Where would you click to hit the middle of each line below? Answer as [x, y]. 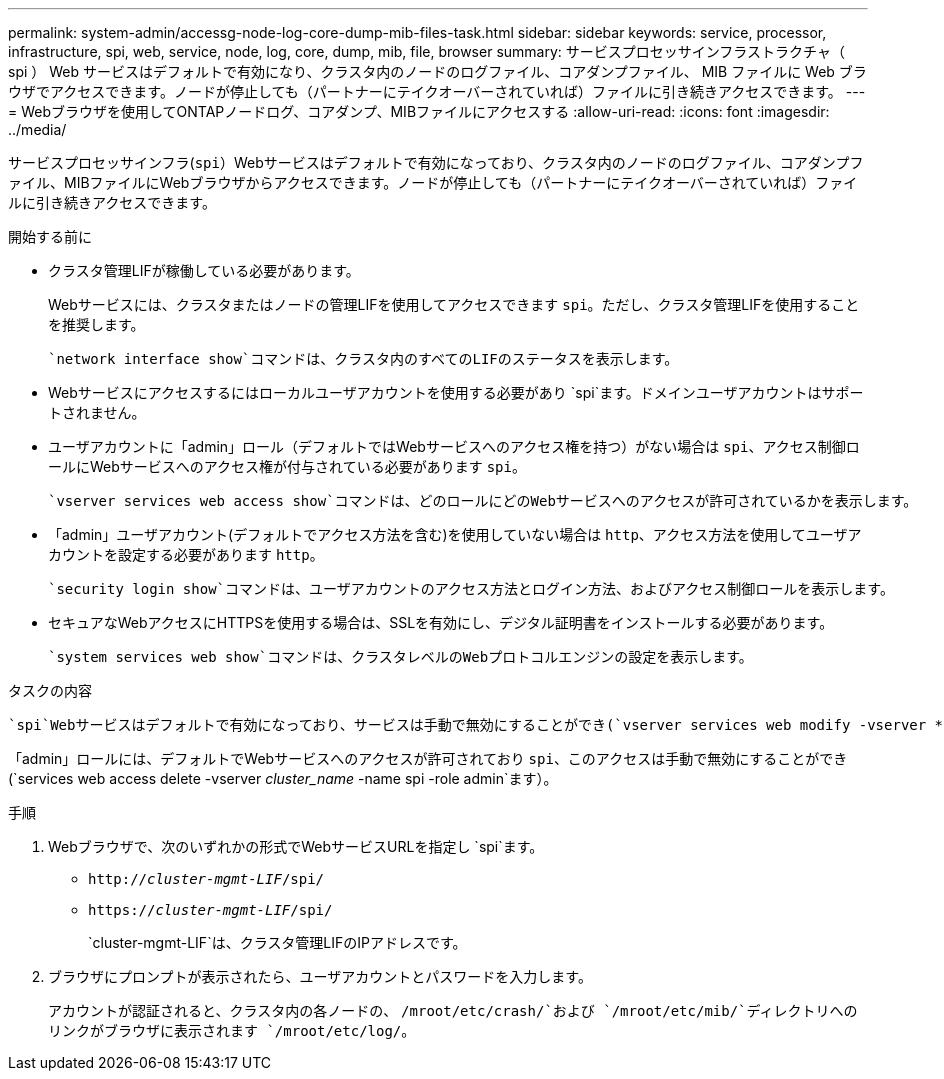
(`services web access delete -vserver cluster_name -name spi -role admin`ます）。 [283, 778]
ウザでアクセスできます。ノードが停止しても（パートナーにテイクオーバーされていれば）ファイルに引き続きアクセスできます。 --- [437, 91]
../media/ [37, 129]
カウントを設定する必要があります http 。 [186, 554]
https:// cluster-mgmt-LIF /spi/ [210, 910]
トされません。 [97, 412]
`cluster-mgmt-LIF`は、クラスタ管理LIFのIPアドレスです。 [277, 942]
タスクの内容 [50, 690]
